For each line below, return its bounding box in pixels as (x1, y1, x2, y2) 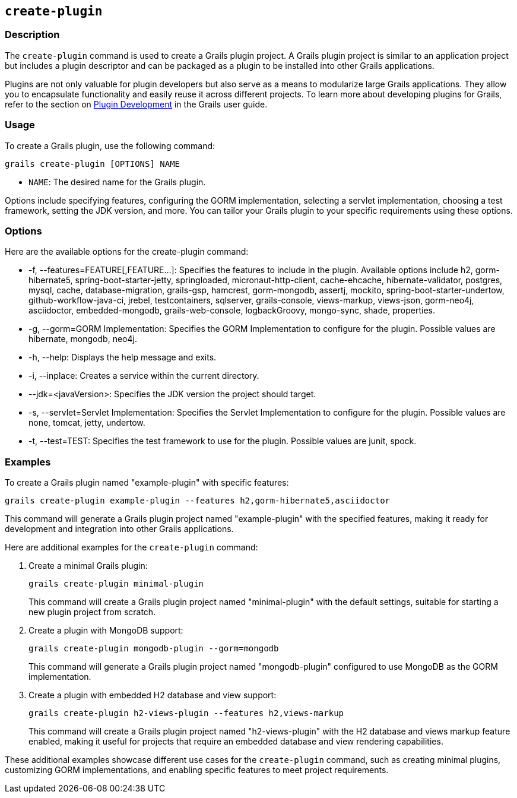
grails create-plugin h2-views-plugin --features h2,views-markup (28, 708, 344, 718)
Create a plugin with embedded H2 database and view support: (28, 690, 277, 701)
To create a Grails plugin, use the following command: (5, 140, 215, 151)
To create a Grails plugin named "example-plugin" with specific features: (5, 477, 289, 488)
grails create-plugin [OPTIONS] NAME (5, 159, 180, 169)
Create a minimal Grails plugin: (28, 560, 148, 571)
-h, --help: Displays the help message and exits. (28, 352, 217, 363)
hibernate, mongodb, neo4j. (28, 334, 137, 344)
